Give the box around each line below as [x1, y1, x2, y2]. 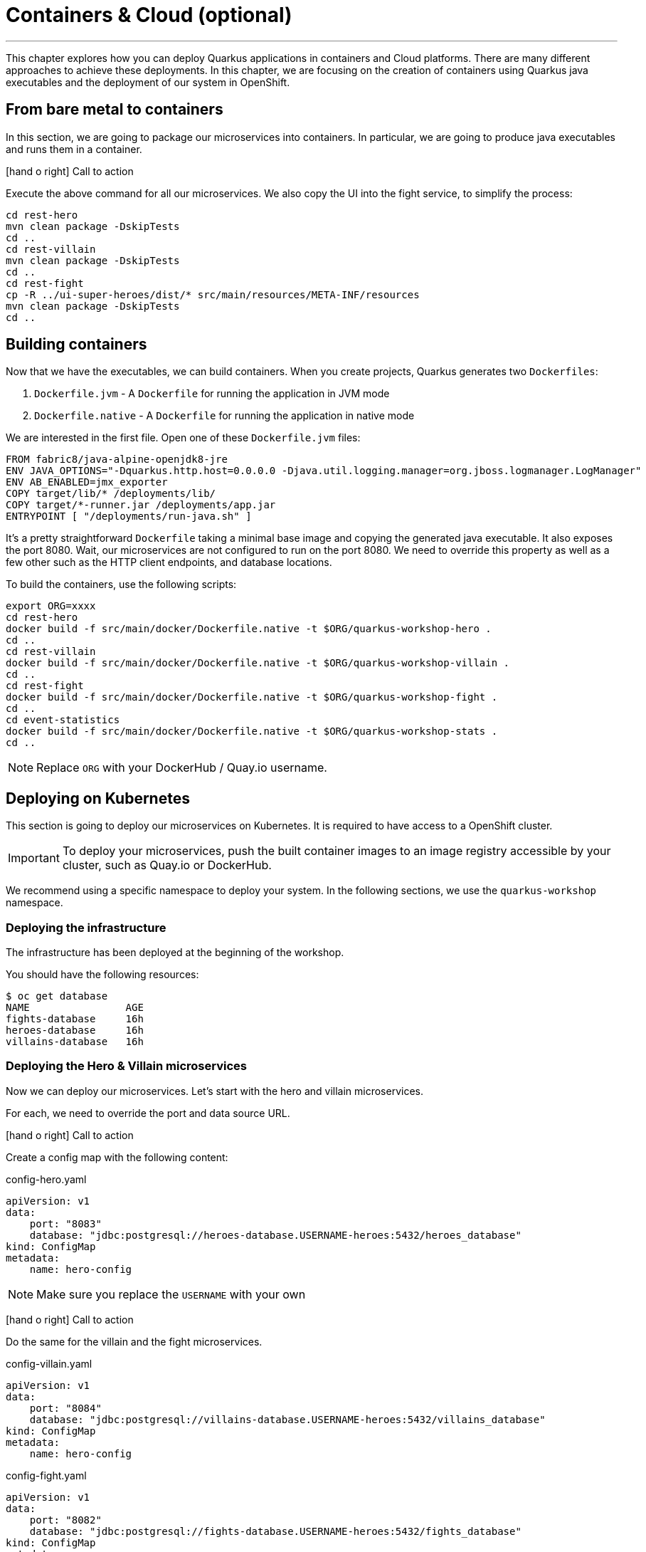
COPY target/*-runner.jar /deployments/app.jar [6, 499, 276, 511]
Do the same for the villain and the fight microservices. [6, 1335, 263, 1348]
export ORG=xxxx [6, 600, 96, 612]
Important [8, 851, 60, 866]
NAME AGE [6, 1002, 144, 1014]
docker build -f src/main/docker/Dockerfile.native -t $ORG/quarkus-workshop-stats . [6, 725, 498, 738]
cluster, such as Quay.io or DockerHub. [62, 858, 272, 873]
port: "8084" [29, 1402, 102, 1414]
